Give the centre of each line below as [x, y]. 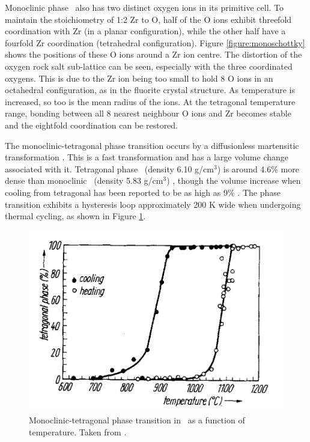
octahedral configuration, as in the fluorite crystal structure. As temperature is [150, 90]
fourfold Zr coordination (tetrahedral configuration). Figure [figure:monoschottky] [155, 42]
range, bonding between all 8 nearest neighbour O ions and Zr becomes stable [148, 113]
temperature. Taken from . [78, 431]
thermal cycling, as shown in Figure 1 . [75, 216]
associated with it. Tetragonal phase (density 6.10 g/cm [109, 168]
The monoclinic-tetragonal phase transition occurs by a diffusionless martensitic [152, 145]
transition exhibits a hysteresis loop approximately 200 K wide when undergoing [153, 204]
